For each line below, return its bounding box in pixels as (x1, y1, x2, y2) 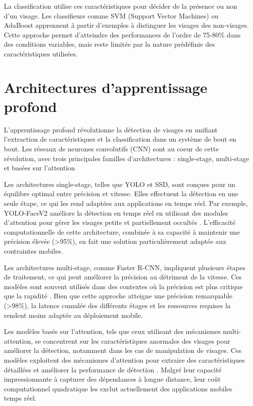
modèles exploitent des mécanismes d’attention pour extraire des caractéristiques (4, 354, 245, 365)
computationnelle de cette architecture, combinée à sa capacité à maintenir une (4, 226, 240, 237)
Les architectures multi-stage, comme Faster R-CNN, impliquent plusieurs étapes (4, 262, 246, 272)
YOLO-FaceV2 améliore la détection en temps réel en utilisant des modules (4, 207, 228, 218)
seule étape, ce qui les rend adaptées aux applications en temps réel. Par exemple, (4, 198, 248, 208)
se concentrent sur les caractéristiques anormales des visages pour (35, 335, 231, 346)
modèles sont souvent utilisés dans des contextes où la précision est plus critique (4, 281, 243, 291)
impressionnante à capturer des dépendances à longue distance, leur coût (4, 374, 221, 384)
